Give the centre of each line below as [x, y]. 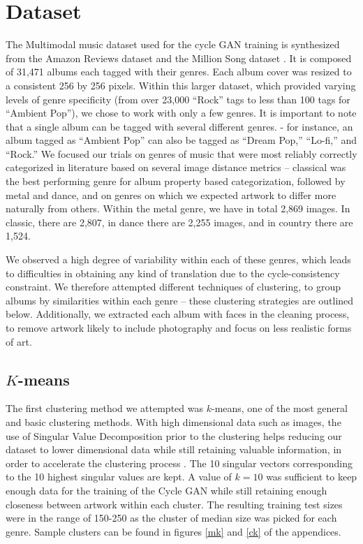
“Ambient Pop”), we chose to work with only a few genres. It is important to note [181, 113]
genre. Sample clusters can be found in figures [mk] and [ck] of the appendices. [173, 531]
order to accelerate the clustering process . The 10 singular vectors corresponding [179, 463]
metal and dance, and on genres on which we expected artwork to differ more [171, 194]
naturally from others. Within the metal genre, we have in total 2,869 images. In [178, 208]
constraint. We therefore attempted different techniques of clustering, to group [173, 287]
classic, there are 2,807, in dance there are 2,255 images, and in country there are [179, 222]
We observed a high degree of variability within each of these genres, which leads [178, 259]
